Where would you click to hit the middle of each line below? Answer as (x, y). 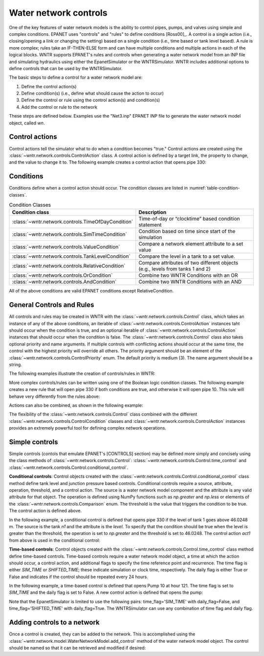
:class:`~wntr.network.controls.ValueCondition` (66, 247)
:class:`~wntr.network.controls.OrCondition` (62, 275)
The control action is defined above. (45, 511)
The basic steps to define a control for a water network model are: (76, 77)
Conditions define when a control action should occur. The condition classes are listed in (99, 188)
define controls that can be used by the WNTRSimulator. (66, 68)
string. (15, 364)
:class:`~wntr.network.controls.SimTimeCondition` (69, 234)
